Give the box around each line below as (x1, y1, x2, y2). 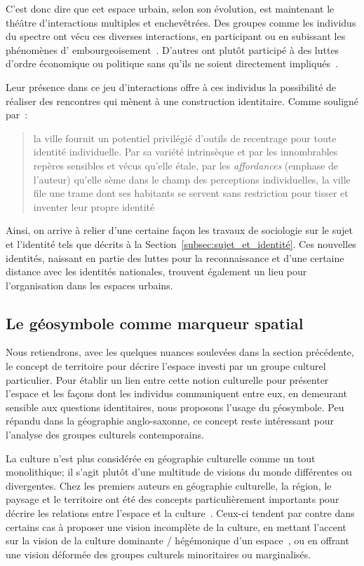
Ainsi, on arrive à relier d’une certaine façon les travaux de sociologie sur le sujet (6, 223, 353, 237)
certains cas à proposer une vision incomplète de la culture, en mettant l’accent (6, 519, 346, 534)
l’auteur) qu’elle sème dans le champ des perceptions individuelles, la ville (33, 172, 351, 186)
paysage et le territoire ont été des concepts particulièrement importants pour (6, 492, 339, 506)
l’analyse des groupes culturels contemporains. (6, 427, 204, 442)
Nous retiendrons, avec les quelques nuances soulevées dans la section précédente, (6, 345, 354, 359)
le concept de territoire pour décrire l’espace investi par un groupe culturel (6, 359, 326, 373)
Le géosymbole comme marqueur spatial (6, 312, 304, 333)
